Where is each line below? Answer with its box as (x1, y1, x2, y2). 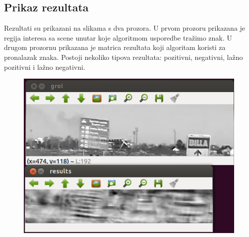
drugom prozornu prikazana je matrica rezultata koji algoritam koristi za (4, 42, 226, 52)
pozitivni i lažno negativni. (4, 61, 85, 72)
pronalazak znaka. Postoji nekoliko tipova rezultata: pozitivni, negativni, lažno (4, 51, 243, 62)
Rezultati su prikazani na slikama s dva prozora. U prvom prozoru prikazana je (4, 23, 246, 33)
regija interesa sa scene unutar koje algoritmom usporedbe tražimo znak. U (4, 32, 232, 43)
